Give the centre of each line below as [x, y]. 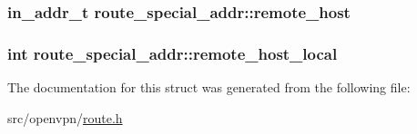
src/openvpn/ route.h [65, 117]
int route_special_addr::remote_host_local [173, 53]
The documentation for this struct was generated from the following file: [209, 87]
